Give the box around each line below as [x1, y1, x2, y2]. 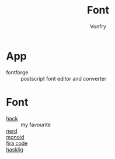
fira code [6, 140, 28, 147]
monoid [6, 133, 25, 140]
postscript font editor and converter [20, 75, 107, 82]
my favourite [20, 121, 51, 128]
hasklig [6, 146, 23, 153]
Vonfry [89, 23, 107, 30]
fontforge [6, 68, 29, 76]
